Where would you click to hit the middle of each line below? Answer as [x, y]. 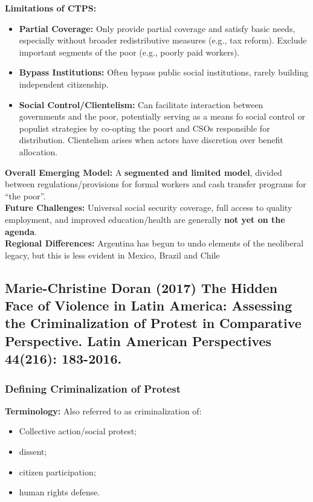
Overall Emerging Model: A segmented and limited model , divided [144, 172]
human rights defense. [60, 492]
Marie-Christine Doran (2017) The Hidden [141, 287]
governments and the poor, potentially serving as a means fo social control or [162, 116]
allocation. [38, 151]
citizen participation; [57, 471]
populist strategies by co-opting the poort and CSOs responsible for [144, 128]
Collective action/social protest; [78, 431]
